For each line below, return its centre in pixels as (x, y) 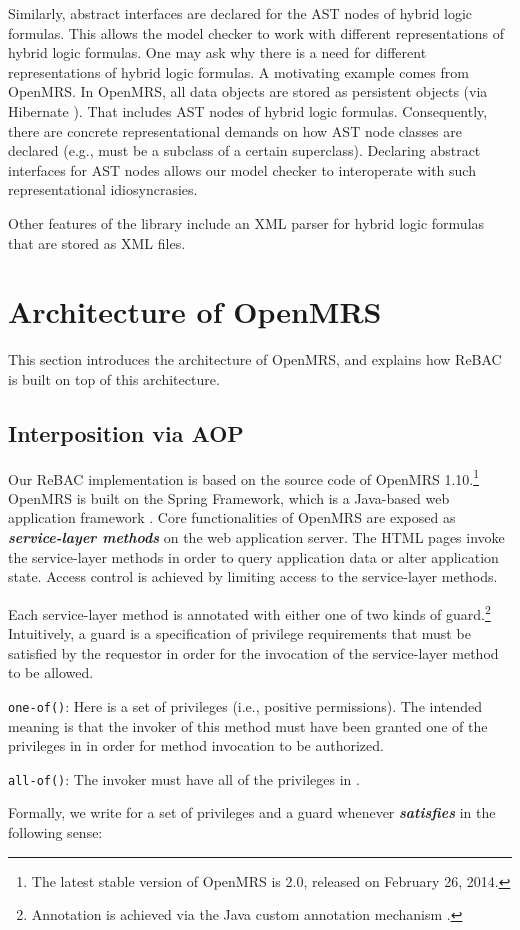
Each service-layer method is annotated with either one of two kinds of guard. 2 (249, 612)
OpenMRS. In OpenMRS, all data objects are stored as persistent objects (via (248, 91)
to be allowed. (51, 672)
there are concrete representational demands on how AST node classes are (235, 130)
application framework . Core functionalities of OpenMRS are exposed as (232, 517)
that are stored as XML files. (97, 242)
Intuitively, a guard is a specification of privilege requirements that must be (239, 633)
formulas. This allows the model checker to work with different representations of (256, 32)
